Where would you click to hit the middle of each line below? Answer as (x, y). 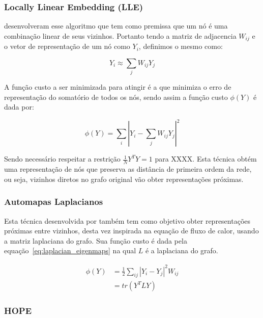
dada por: (19, 107)
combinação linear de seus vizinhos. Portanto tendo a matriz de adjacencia (120, 35)
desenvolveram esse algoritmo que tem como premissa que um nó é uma (116, 26)
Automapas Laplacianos (54, 202)
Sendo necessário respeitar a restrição (62, 159)
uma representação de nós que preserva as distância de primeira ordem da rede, (128, 169)
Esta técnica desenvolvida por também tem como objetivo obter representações (127, 220)
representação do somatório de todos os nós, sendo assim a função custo (116, 97)
